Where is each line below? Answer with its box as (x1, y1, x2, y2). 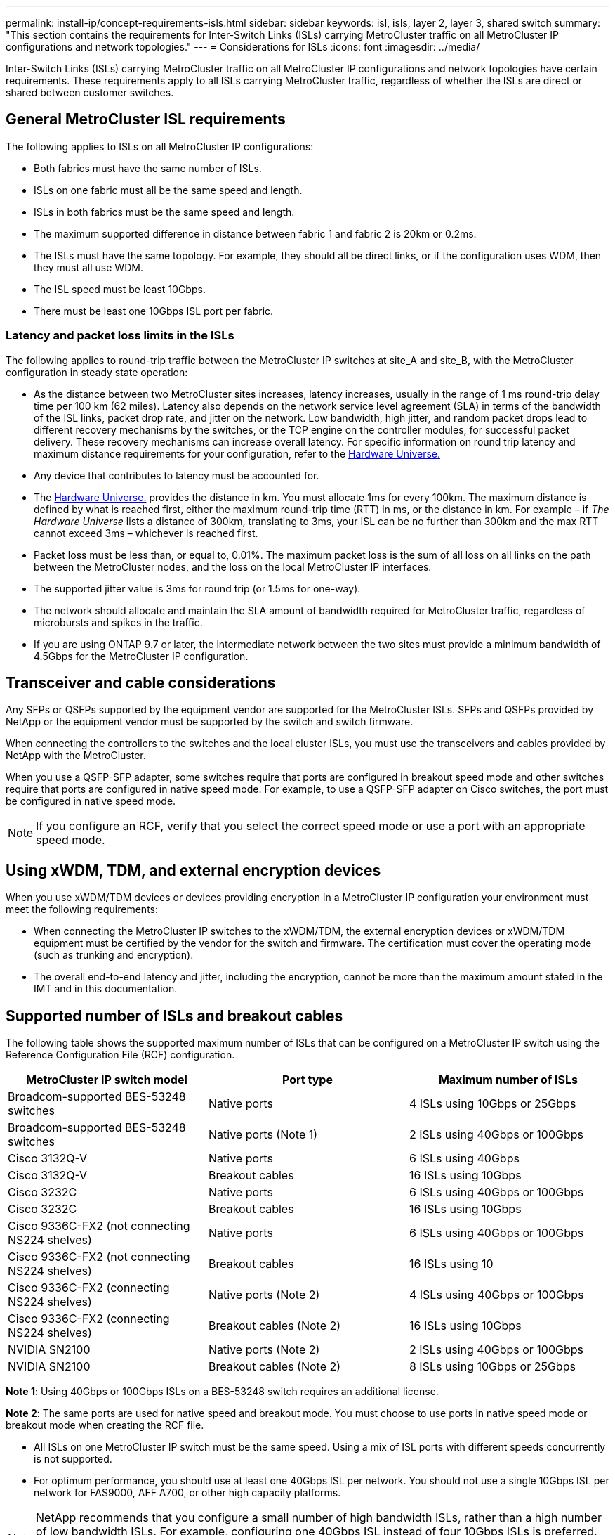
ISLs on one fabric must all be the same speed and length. (34, 183, 303, 196)
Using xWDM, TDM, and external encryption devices (6, 861, 381, 879)
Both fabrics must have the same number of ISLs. (34, 162, 262, 174)
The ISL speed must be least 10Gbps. (34, 283, 206, 295)
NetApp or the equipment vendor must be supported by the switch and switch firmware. (6, 715, 414, 728)
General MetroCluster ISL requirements (6, 110, 286, 129)
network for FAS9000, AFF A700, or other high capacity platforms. (34, 1487, 341, 1499)
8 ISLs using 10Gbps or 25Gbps (409, 1359, 576, 1374)
